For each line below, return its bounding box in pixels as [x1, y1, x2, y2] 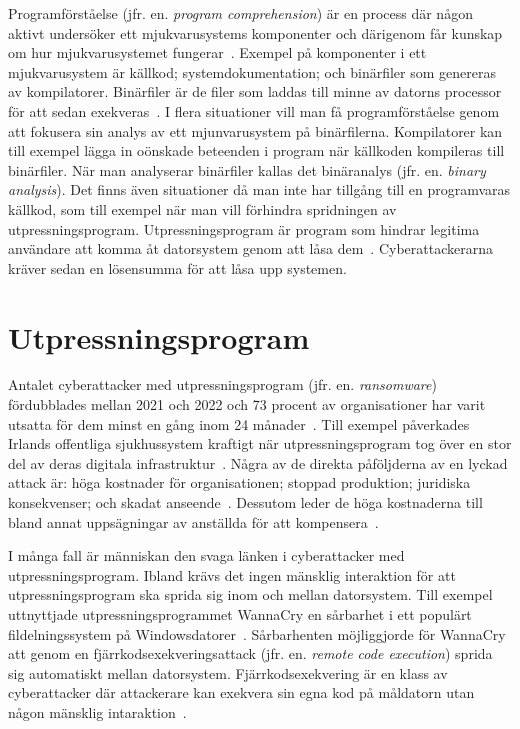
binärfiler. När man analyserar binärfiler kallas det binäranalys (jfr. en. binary [8, 159, 486, 180]
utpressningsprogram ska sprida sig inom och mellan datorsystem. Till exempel [8, 584, 493, 605]
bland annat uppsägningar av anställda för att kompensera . [8, 511, 379, 532]
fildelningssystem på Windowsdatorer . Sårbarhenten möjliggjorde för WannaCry [8, 623, 506, 644]
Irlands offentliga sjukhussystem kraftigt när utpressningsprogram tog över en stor [8, 433, 512, 454]
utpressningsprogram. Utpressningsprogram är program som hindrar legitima [8, 218, 480, 239]
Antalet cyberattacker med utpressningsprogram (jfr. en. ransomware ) [8, 374, 437, 395]
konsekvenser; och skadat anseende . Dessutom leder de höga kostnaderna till [8, 492, 483, 512]
